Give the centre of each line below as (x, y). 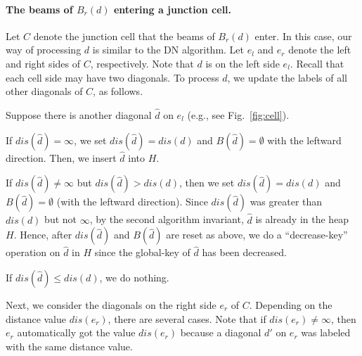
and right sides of (43, 63)
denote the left (320, 50)
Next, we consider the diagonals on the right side (111, 305)
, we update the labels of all (287, 77)
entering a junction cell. (173, 9)
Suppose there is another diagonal (79, 114)
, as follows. (118, 91)
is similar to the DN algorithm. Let (168, 50)
